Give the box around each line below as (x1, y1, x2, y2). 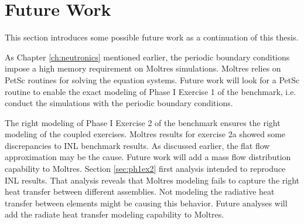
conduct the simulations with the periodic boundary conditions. (5, 97, 233, 109)
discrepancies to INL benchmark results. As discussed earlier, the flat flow (5, 139, 270, 151)
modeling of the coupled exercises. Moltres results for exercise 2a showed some (5, 128, 286, 140)
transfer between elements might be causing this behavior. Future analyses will (5, 196, 288, 209)
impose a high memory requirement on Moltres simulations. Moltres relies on (5, 62, 281, 74)
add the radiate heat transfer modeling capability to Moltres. (5, 208, 224, 220)
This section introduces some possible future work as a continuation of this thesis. (5, 31, 299, 43)
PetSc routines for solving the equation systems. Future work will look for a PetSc (5, 73, 300, 86)
